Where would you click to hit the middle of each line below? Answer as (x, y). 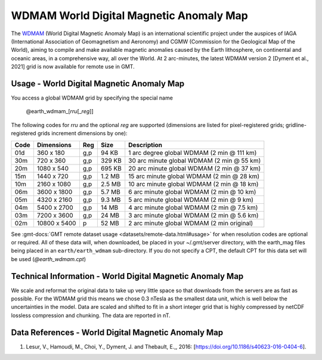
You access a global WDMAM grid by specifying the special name (92, 98)
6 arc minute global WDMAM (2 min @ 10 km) (192, 192)
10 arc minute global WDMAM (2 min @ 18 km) (193, 184)
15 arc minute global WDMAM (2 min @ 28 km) (194, 176)
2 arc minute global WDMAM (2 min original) (191, 223)
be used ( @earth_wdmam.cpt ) (49, 259)
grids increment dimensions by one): (82, 134)
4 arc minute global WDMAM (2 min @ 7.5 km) (193, 207)
